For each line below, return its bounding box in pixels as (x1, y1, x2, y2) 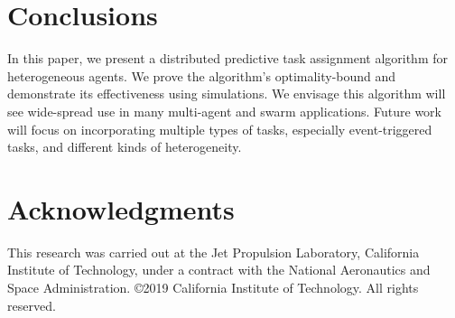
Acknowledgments (7, 190, 235, 227)
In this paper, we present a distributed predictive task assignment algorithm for (7, 49, 448, 68)
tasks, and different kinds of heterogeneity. (7, 137, 242, 156)
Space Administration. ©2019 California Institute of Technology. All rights (7, 278, 419, 296)
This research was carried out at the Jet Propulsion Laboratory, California (7, 242, 420, 261)
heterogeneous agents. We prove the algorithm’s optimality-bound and (7, 66, 396, 85)
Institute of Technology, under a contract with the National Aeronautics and (7, 260, 431, 279)
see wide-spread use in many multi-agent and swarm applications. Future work (7, 101, 441, 120)
